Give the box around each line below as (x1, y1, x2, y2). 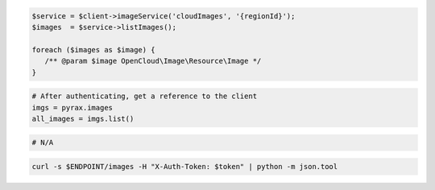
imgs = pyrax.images (31, 103, 113, 112)
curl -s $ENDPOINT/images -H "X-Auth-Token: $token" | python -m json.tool (31, 162, 338, 171)
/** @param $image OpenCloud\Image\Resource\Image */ (44, 56, 262, 66)
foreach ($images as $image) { (31, 45, 156, 54)
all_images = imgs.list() (31, 114, 135, 123)
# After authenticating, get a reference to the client (31, 92, 258, 101)
